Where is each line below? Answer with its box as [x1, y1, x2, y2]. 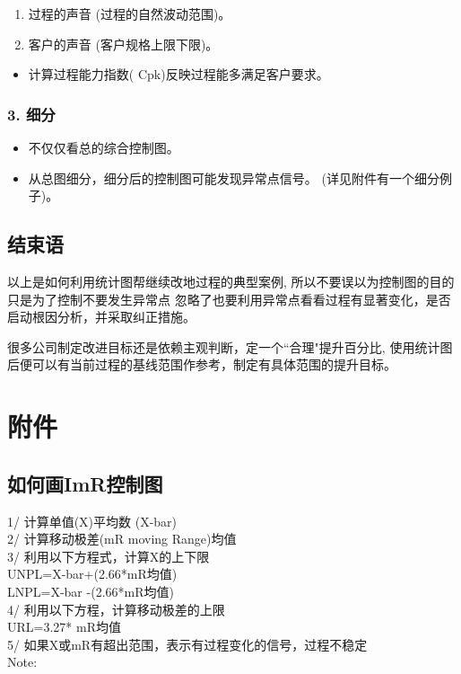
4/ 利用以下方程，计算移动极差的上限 [7, 599, 225, 618]
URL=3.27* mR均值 [7, 617, 121, 636]
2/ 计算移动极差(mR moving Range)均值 [7, 529, 237, 548]
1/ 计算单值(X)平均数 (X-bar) [7, 511, 178, 530]
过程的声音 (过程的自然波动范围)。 [28, 4, 231, 22]
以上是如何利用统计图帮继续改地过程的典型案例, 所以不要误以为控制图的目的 [7, 271, 455, 290]
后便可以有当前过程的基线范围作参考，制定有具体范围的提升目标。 [7, 355, 396, 374]
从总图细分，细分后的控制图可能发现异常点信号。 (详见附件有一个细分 [28, 168, 439, 187]
